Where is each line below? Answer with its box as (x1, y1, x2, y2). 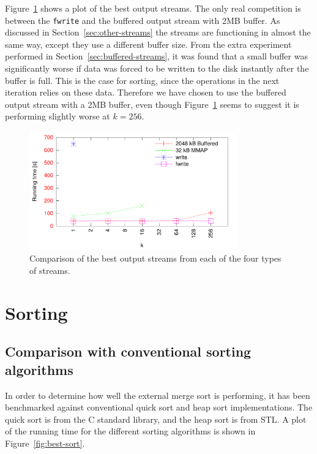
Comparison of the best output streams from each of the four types (29, 252, 282, 265)
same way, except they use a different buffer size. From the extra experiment (5, 37, 292, 50)
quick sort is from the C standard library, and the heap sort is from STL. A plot (5, 412, 307, 425)
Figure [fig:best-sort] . (5, 436, 85, 449)
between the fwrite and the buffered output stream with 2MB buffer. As (5, 13, 280, 26)
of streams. (29, 263, 70, 276)
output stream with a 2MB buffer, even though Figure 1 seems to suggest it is (5, 97, 299, 110)
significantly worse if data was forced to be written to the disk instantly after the (5, 62, 309, 75)
